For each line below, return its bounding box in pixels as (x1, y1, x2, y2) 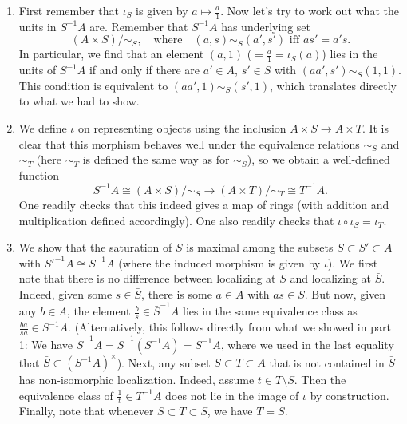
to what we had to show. (18, 93, 140, 109)
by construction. (310, 386, 389, 403)
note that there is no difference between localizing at (18, 270, 276, 287)
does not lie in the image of (165, 386, 299, 403)
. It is (362, 120, 389, 137)
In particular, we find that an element (18, 46, 204, 62)
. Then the (294, 371, 346, 388)
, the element (66, 303, 131, 319)
